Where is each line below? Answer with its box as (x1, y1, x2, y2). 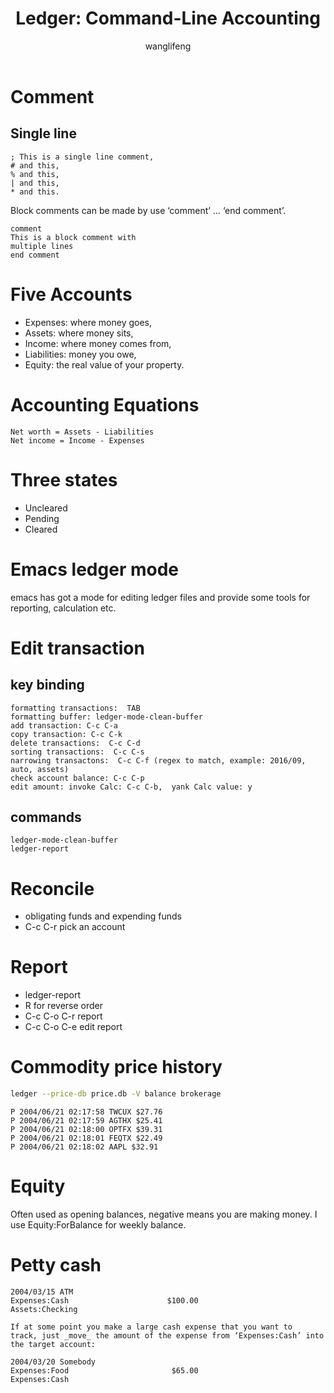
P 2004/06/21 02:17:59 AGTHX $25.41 (10, 1116, 163, 1126)
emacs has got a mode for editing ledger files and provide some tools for (10, 591, 311, 603)
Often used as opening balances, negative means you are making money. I (10, 1208, 318, 1220)
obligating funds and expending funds (24, 910, 182, 922)
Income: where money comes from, (24, 337, 172, 349)
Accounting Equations (10, 393, 200, 416)
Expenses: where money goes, (24, 316, 152, 328)
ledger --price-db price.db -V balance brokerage (10, 1089, 222, 1099)
